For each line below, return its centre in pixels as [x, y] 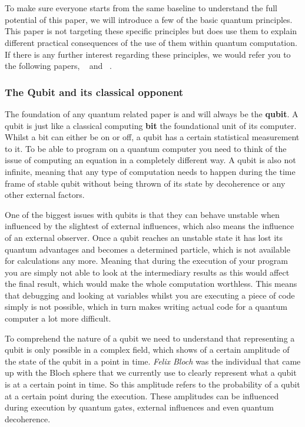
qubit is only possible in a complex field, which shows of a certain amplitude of [147, 350]
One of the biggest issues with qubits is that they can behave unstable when [142, 214]
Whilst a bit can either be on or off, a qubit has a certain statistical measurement [152, 137]
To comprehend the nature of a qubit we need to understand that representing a [150, 338]
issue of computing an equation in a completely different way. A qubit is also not [150, 160]
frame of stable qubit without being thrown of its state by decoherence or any [145, 183]
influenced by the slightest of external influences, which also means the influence [150, 226]
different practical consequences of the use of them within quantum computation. [151, 42]
